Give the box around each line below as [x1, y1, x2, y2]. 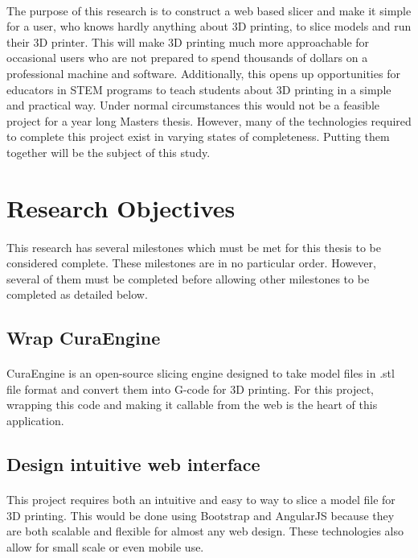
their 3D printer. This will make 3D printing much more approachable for [6, 33, 370, 50]
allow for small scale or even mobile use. [6, 538, 204, 555]
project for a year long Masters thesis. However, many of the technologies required [6, 112, 412, 129]
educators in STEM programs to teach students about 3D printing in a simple [6, 81, 391, 97]
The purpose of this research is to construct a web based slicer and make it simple [6, 2, 412, 19]
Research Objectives [6, 191, 236, 224]
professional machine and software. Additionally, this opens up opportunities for [6, 64, 400, 81]
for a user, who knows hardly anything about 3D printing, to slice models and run [6, 18, 412, 35]
